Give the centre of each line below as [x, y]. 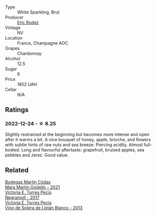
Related [17, 170]
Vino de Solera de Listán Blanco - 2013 [44, 208]
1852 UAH [27, 84]
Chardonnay [30, 53]
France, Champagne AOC [43, 43]
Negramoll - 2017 [22, 197]
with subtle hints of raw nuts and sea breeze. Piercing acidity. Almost [74, 145]
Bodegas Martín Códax [28, 182]
